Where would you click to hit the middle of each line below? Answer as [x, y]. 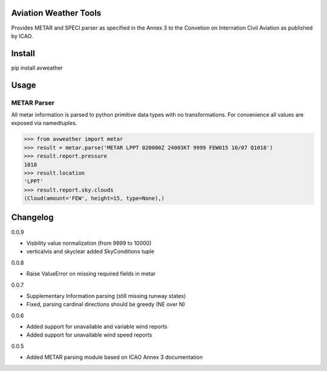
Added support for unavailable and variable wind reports [97, 327]
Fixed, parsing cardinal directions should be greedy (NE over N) [106, 305]
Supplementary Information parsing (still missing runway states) [106, 295]
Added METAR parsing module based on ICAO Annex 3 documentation [114, 357]
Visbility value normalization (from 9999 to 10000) [89, 243]
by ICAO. [22, 36]
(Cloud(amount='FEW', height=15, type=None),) [94, 198]
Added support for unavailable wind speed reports [89, 335]
